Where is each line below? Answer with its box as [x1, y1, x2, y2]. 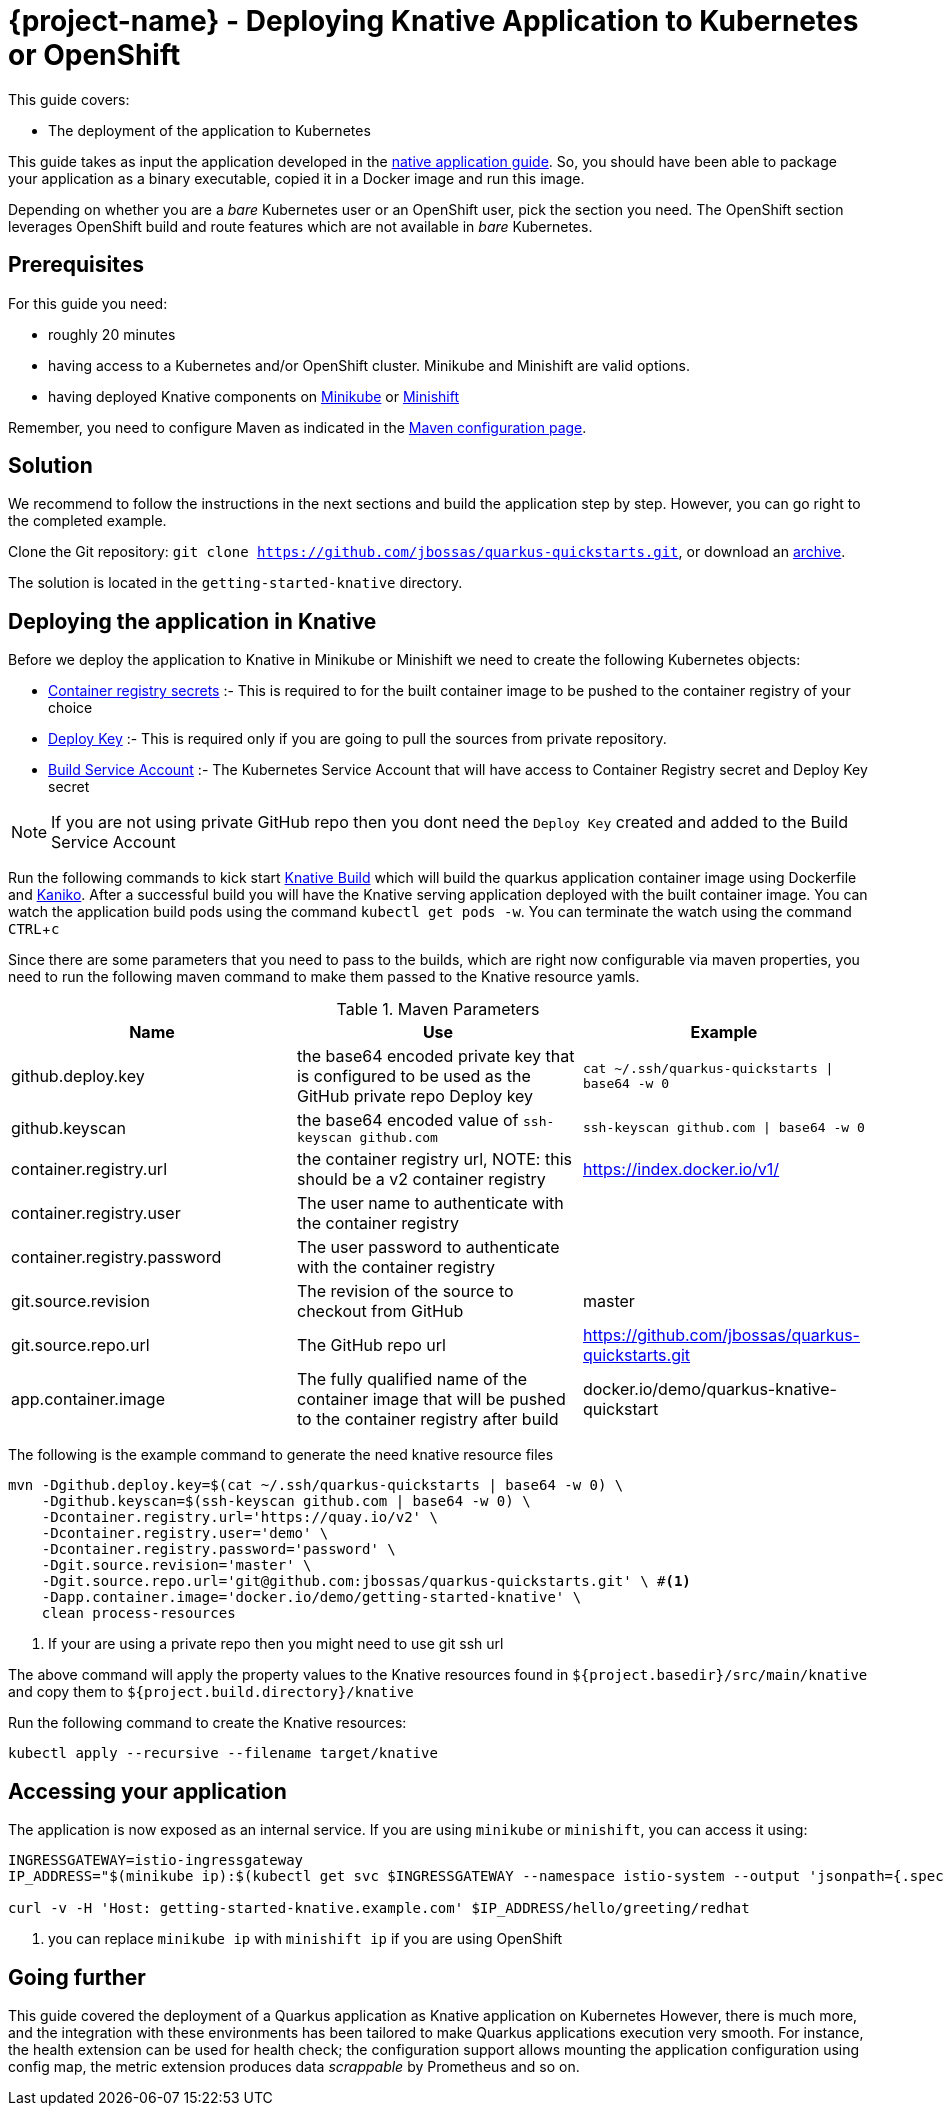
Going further [8, 1964, 146, 1990]
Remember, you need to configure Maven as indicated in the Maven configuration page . [8, 418, 587, 436]
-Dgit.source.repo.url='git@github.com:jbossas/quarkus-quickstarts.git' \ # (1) [41, 1573, 691, 1590]
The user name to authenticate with [296, 1193, 564, 1214]
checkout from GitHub [296, 1301, 464, 1322]
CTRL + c [8, 920, 60, 938]
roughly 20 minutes [48, 325, 176, 343]
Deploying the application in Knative [8, 608, 377, 634]
